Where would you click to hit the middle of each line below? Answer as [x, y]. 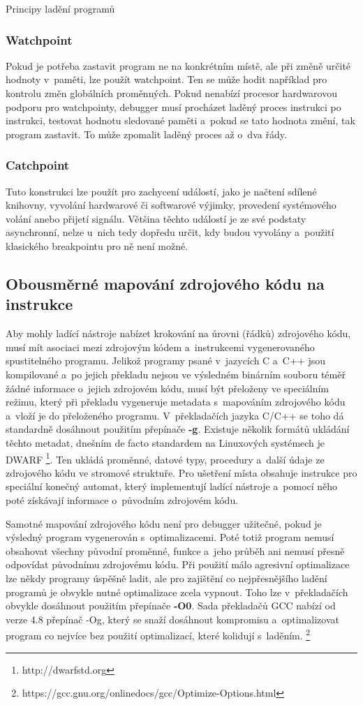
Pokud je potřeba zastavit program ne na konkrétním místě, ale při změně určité [178, 65]
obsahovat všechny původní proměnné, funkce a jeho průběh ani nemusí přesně [175, 550]
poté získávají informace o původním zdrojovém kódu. [122, 499]
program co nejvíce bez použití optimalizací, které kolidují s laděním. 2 [158, 634]
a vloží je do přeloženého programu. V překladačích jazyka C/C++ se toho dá [175, 415]
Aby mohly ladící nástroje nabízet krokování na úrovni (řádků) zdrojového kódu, [178, 333]
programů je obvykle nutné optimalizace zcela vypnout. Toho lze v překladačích [177, 592]
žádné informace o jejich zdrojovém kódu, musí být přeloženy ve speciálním [168, 388]
